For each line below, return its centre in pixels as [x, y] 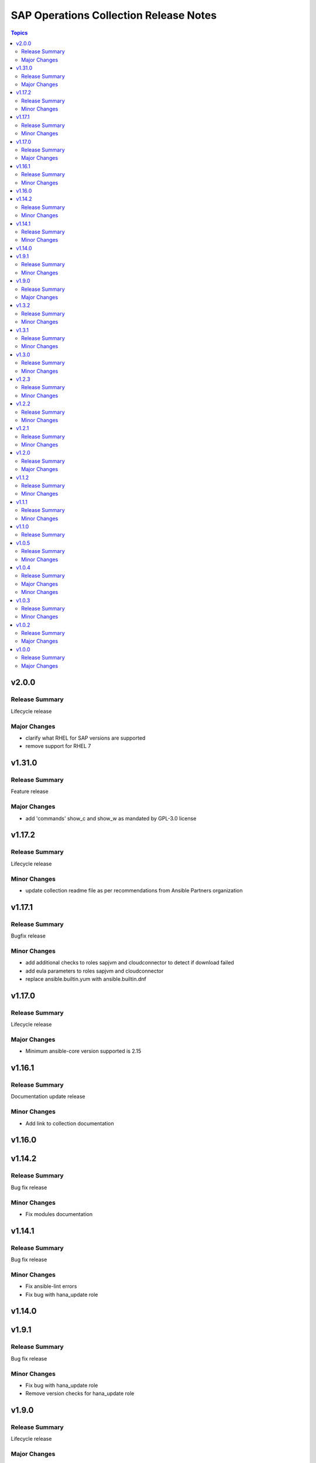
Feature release [30, 791]
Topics [19, 33]
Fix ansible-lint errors [51, 1286]
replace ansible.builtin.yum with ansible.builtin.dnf [86, 979]
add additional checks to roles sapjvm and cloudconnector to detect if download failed [130, 963]
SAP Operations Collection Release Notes [114, 15]
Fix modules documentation [59, 1214]
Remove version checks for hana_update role [80, 1393]
